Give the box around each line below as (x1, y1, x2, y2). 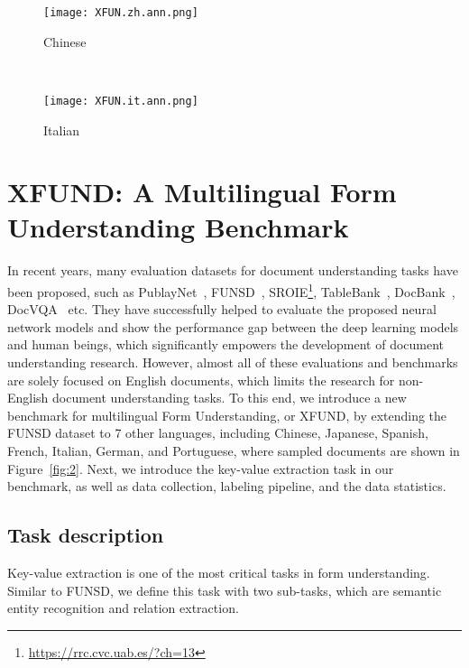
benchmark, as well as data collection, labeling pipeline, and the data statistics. (7, 477, 446, 496)
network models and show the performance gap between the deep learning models (7, 317, 459, 336)
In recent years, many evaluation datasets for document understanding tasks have (7, 261, 458, 280)
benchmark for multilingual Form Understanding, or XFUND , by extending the (7, 405, 447, 424)
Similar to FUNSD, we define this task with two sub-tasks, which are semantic (7, 580, 442, 599)
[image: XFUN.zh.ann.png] (43, 6, 198, 19)
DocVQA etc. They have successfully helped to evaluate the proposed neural (7, 300, 437, 319)
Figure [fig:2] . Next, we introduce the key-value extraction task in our (7, 459, 394, 478)
